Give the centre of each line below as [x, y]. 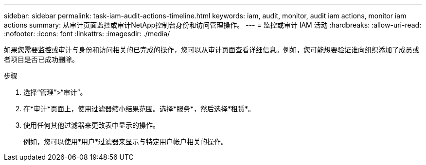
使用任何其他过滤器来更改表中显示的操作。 [91, 125]
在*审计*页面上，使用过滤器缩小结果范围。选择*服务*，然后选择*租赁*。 [139, 109]
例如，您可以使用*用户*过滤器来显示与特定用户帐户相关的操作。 [126, 142]
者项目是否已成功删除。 [41, 59]
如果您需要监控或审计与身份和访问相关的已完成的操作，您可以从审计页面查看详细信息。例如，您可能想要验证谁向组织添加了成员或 [212, 50]
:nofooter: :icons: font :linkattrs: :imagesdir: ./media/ [87, 34]
